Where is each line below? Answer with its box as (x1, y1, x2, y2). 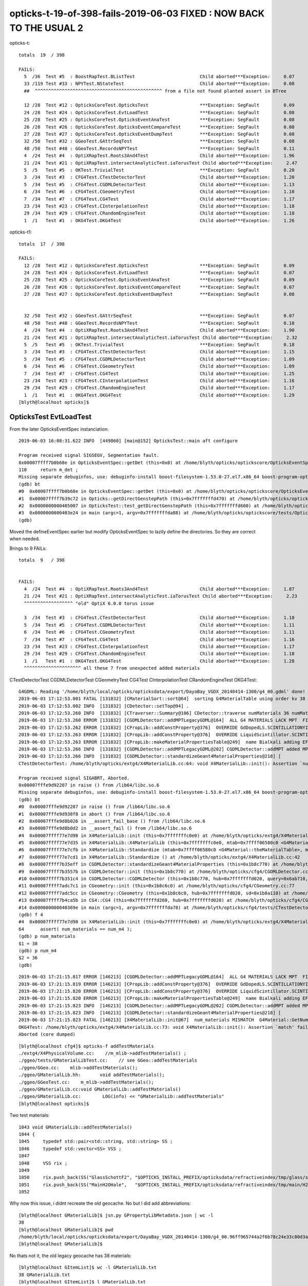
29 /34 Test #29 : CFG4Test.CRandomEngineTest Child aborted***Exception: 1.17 (24, 385, 295, 391)
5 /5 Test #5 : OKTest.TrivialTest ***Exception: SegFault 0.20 (24, 167, 295, 173)
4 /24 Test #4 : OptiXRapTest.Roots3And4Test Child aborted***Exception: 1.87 (24, 586, 295, 592)
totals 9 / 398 (18, 557, 65, 563)
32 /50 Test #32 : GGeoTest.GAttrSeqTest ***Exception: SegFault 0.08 (24, 138, 295, 144)
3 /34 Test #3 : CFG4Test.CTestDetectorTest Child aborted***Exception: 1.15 (24, 349, 295, 355)
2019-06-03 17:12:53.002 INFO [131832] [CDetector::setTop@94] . (18, 703, 189, 709)
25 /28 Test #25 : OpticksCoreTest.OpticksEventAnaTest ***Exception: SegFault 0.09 (24, 277, 295, 283)
